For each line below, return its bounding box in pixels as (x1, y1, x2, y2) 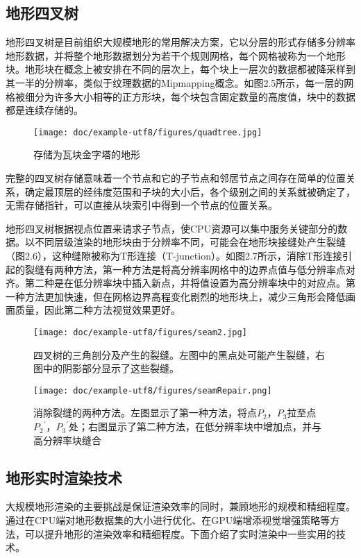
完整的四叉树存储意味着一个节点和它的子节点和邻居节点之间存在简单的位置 (6, 171, 346, 185)
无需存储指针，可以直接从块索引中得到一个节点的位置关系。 (6, 198, 278, 212)
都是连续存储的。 (6, 103, 83, 117)
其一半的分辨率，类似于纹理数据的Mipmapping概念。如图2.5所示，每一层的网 (6, 75, 354, 90)
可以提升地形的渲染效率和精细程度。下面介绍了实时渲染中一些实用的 (24, 526, 336, 541)
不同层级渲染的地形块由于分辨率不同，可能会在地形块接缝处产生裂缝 (34, 235, 346, 249)
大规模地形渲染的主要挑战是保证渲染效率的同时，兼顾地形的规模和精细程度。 (6, 499, 355, 514)
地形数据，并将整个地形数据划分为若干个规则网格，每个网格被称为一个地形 (6, 48, 346, 62)
